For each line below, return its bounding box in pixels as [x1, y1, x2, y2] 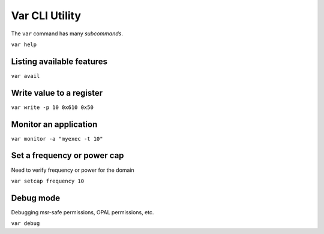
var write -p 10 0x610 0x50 [11, 104, 94, 111]
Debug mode [11, 193, 61, 203]
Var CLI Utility [11, 9, 81, 22]
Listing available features [11, 56, 108, 66]
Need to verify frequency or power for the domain [11, 166, 134, 174]
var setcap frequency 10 [11, 177, 84, 184]
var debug [11, 220, 40, 227]
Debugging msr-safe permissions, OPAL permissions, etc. [11, 208, 154, 215]
